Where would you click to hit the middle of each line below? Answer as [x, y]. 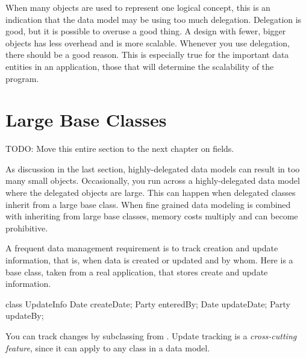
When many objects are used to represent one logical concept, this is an [138, 7]
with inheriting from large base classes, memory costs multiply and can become [152, 216]
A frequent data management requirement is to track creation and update [142, 248]
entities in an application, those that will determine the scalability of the [140, 66]
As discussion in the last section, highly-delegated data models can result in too [153, 168]
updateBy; [25, 316]
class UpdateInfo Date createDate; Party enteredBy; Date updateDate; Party [148, 303]
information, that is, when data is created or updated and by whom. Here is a [149, 260]
